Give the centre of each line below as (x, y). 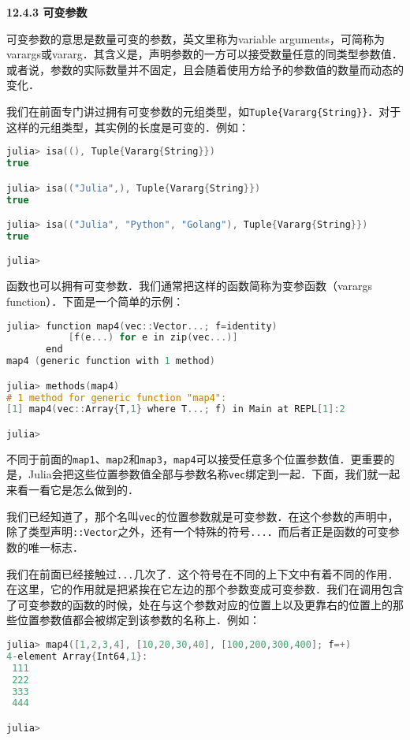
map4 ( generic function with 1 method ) (111, 361)
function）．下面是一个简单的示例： (95, 301)
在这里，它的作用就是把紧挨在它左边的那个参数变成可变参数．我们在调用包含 (205, 589)
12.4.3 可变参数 (47, 12)
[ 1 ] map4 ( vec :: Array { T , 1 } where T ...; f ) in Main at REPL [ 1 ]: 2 (176, 409)
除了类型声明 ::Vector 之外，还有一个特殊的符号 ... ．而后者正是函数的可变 (198, 532)
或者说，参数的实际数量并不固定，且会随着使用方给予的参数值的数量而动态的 (205, 69)
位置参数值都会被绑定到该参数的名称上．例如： (138, 620)
